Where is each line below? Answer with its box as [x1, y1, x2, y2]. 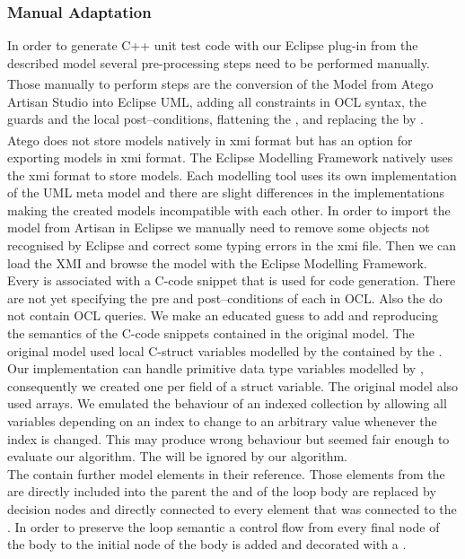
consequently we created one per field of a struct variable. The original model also [7, 376, 459, 395]
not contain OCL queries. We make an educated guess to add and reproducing [7, 306, 439, 325]
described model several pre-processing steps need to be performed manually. [7, 53, 430, 72]
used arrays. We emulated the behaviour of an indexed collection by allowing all [7, 394, 447, 413]
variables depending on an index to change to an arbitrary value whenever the [7, 412, 437, 430]
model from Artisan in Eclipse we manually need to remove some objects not [7, 218, 430, 237]
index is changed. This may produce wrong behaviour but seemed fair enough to [7, 429, 450, 448]
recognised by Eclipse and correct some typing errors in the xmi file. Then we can [7, 236, 457, 255]
